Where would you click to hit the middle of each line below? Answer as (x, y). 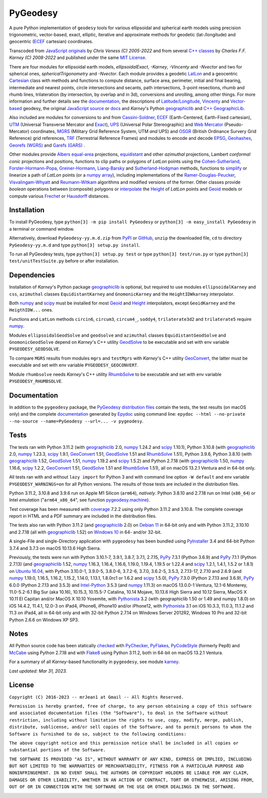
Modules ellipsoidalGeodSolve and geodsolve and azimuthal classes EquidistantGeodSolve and (117, 335)
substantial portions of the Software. (57, 750)
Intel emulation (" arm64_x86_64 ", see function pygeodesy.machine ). (80, 500)
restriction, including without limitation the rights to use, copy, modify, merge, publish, (127, 720)
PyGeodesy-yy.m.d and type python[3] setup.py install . (75, 245)
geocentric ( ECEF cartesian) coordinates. (51, 42)
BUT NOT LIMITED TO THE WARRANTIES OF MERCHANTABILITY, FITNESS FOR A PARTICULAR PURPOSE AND (127, 766)
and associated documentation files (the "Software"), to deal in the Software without (119, 713)
